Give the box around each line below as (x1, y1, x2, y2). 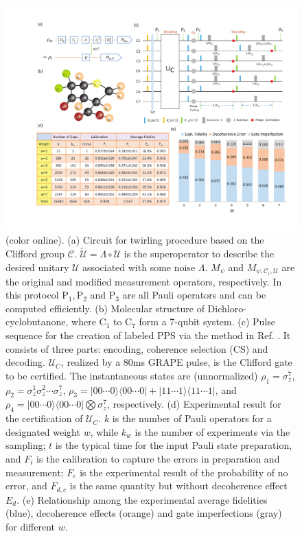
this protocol (5, 288, 59, 302)
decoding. (5, 355, 45, 369)
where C (71, 314, 106, 329)
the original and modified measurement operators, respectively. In (5, 274, 282, 288)
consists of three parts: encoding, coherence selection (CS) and (5, 341, 268, 356)
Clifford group (5, 246, 65, 260)
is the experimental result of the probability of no (80, 465, 288, 479)
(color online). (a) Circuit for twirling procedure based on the (5, 233, 264, 247)
